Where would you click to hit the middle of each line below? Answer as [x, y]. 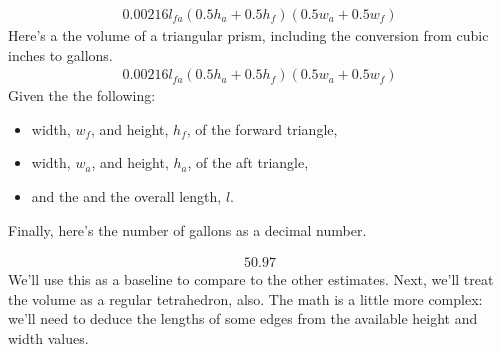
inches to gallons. [60, 54]
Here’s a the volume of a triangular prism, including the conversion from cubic [248, 35]
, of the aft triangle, [248, 162]
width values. [48, 338]
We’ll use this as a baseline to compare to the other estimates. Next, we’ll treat [251, 279]
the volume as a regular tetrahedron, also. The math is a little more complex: [245, 298]
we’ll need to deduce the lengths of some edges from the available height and [243, 318]
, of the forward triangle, [262, 128]
